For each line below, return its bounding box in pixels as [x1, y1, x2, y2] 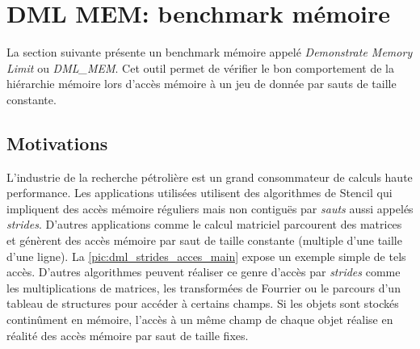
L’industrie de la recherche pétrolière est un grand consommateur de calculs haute [6, 168, 413, 185]
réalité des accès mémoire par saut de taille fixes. [6, 326, 249, 343]
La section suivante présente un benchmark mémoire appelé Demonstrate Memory [6, 44, 413, 61]
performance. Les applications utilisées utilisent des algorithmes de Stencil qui [6, 184, 393, 201]
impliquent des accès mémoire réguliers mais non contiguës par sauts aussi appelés [6, 200, 414, 217]
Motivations [6, 130, 108, 155]
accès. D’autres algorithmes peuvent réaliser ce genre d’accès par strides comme [6, 263, 401, 280]
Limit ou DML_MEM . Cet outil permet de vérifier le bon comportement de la [6, 59, 394, 76]
